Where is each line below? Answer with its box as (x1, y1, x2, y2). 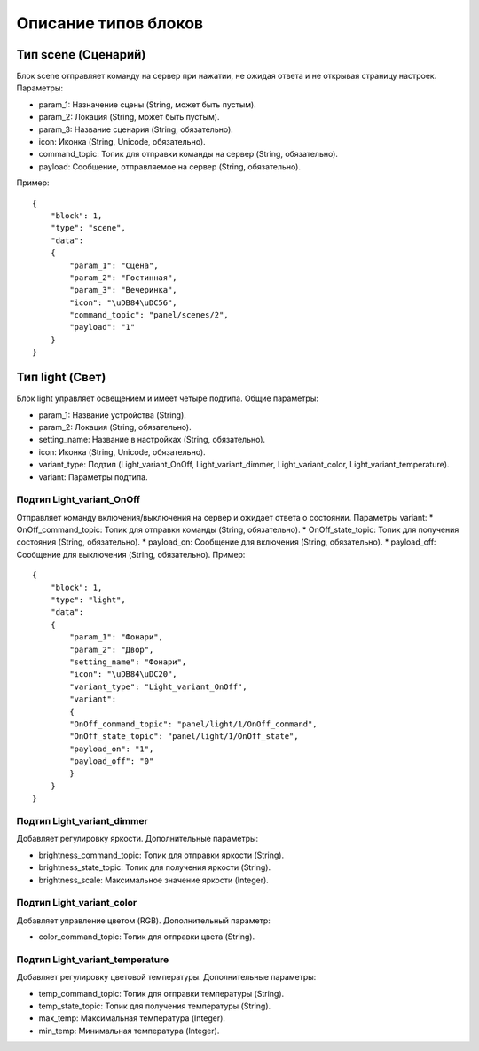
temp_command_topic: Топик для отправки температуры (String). (38, 988, 285, 999)
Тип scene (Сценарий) (16, 47, 146, 62)
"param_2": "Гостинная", (69, 272, 177, 283)
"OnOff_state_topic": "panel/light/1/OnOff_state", (69, 732, 299, 741)
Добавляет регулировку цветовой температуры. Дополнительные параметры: (16, 972, 317, 983)
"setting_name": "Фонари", (69, 656, 187, 667)
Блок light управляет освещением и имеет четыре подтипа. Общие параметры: (16, 393, 318, 404)
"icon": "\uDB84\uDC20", (69, 670, 177, 679)
